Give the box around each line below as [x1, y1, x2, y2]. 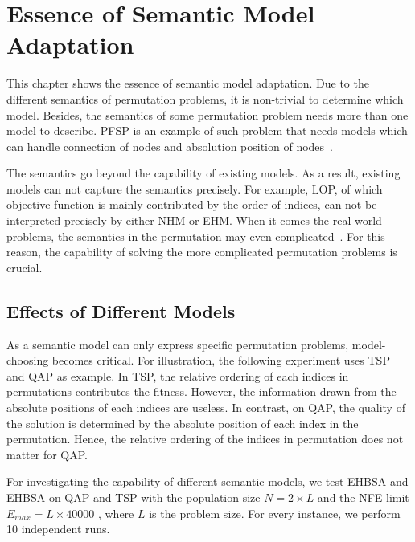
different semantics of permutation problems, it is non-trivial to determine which [6, 90, 404, 107]
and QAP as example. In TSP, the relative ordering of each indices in [6, 367, 349, 384]
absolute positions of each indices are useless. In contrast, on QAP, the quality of [6, 399, 405, 416]
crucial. [6, 259, 43, 275]
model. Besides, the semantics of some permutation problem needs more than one [6, 106, 409, 123]
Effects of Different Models [6, 298, 236, 323]
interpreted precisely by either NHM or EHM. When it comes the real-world [6, 212, 382, 229]
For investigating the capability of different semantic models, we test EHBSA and [6, 473, 409, 490]
